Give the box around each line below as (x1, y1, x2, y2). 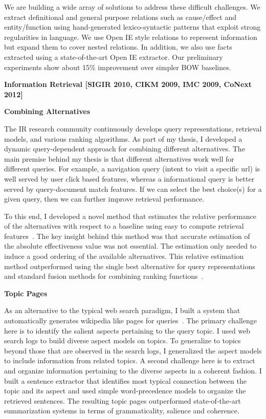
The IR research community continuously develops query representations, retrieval (4, 123, 262, 134)
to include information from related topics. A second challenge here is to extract (4, 355, 255, 366)
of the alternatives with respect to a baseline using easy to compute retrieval (4, 220, 244, 231)
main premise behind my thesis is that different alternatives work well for (4, 153, 234, 164)
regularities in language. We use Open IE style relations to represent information (4, 31, 257, 42)
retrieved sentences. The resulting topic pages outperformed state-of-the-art (4, 395, 241, 406)
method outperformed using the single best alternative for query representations (4, 260, 255, 271)
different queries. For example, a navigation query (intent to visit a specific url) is (4, 163, 260, 174)
